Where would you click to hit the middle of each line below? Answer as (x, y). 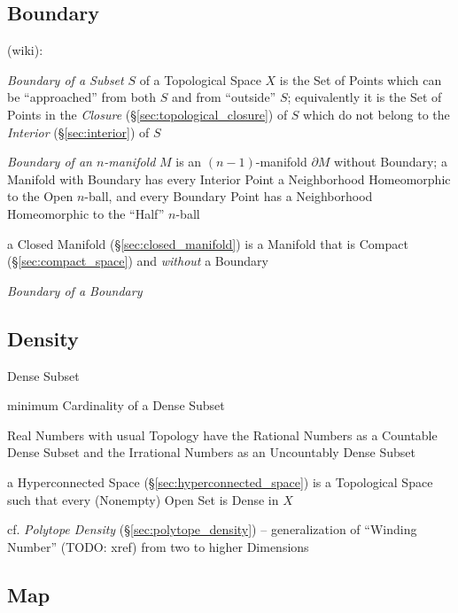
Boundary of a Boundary (75, 290)
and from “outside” (224, 97)
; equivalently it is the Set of (365, 97)
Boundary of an (50, 162)
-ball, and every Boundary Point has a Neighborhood (229, 196)
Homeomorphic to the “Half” (86, 213)
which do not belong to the (376, 114)
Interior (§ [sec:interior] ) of (78, 132)
